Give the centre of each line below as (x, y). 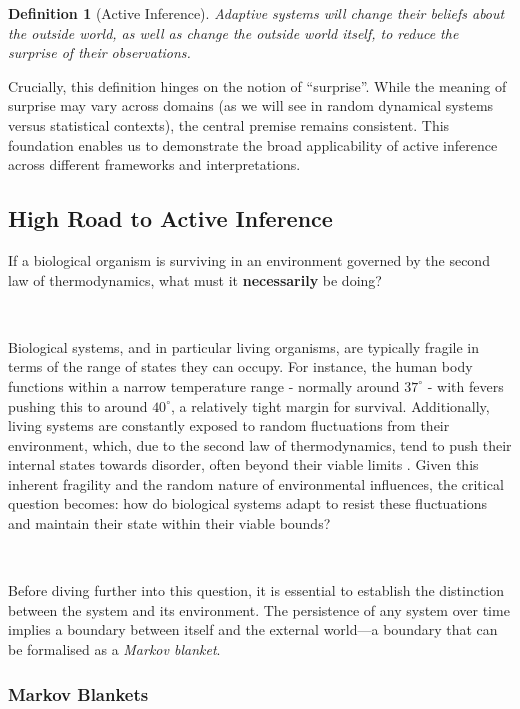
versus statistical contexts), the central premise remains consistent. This (229, 124)
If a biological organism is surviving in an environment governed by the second (249, 259)
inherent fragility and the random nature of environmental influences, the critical (256, 483)
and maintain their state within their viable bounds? (169, 523)
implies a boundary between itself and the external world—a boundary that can (253, 629)
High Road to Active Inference (170, 218)
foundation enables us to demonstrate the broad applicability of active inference (253, 144)
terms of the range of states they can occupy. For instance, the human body (240, 366)
